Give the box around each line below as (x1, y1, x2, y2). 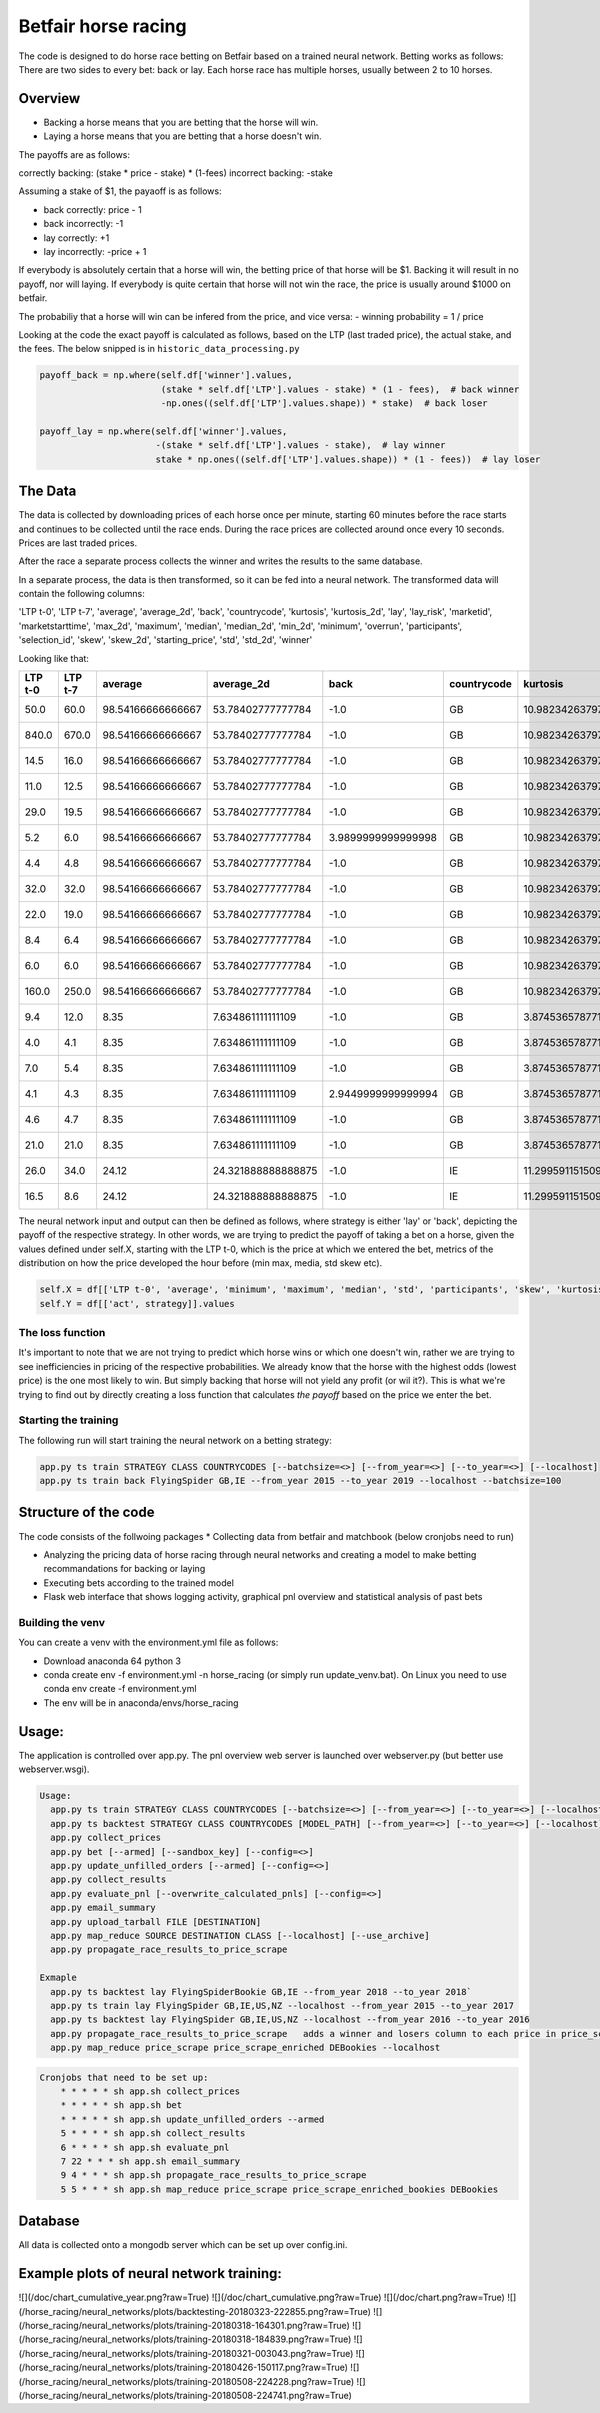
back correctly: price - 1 (43, 203, 142, 215)
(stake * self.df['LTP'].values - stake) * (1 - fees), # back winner (160, 383, 520, 395)
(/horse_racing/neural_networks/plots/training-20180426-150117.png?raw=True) (18, 2361, 349, 2374)
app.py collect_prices (50, 1832, 162, 1844)
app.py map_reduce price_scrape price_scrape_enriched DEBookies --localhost (50, 2042, 441, 2054)
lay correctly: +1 (43, 231, 110, 244)
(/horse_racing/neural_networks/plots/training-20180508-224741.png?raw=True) (18, 2389, 352, 2401)
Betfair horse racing (18, 15, 187, 37)
